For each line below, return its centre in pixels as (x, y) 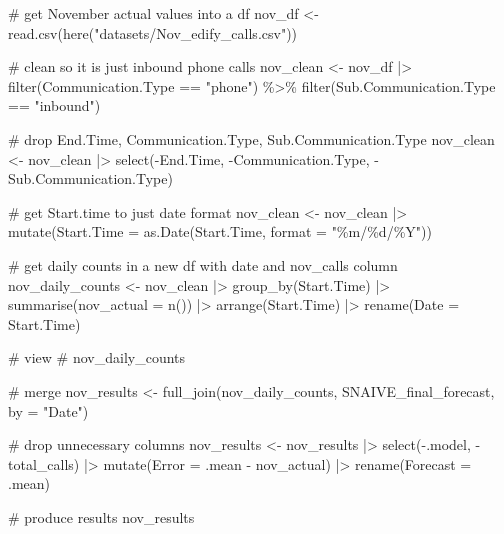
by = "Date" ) (48, 410)
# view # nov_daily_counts (97, 357)
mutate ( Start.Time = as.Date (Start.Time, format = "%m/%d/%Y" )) (220, 231)
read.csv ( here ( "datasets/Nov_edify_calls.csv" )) (153, 32)
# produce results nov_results (101, 516)
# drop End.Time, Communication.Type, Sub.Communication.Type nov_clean (251, 138)
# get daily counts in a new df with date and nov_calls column (203, 264)
